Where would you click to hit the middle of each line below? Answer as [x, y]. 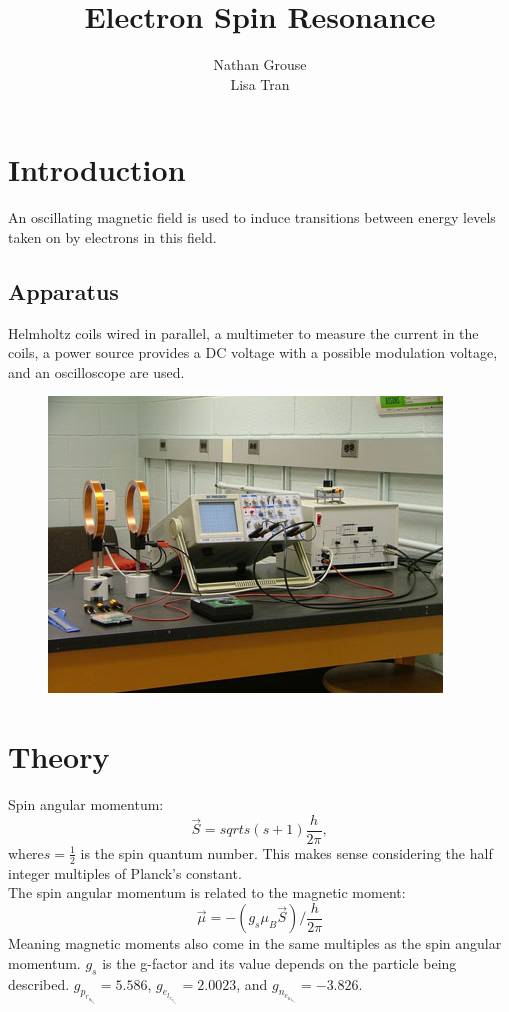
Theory [59, 756]
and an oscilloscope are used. [96, 371]
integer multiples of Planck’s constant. [125, 872]
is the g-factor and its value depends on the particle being [279, 962]
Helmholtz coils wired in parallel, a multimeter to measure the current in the [243, 332]
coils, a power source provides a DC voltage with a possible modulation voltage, [253, 352]
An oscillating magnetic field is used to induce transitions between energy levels [252, 217]
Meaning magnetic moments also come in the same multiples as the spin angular [255, 943]
